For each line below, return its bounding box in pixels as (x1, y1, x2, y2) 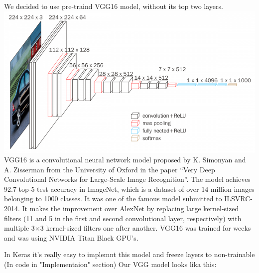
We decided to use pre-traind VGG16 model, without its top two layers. (4, 1, 223, 11)
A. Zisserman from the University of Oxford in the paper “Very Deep (4, 164, 215, 174)
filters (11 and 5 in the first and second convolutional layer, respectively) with (4, 213, 242, 223)
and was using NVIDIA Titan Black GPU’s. (4, 232, 138, 243)
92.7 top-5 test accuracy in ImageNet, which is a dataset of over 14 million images (4, 183, 255, 194)
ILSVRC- (224, 193, 253, 204)
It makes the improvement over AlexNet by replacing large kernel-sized (22, 203, 239, 214)
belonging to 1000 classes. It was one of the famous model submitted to (4, 193, 222, 204)
